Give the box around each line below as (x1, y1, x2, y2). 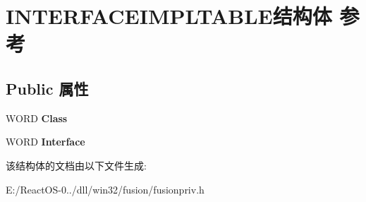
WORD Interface (6, 134, 85, 149)
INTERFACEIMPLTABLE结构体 (6, 1, 332, 30)
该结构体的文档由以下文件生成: (6, 158, 147, 172)
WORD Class (6, 110, 68, 125)
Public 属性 (6, 77, 89, 99)
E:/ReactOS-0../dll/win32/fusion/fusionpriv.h (6, 182, 205, 196)
